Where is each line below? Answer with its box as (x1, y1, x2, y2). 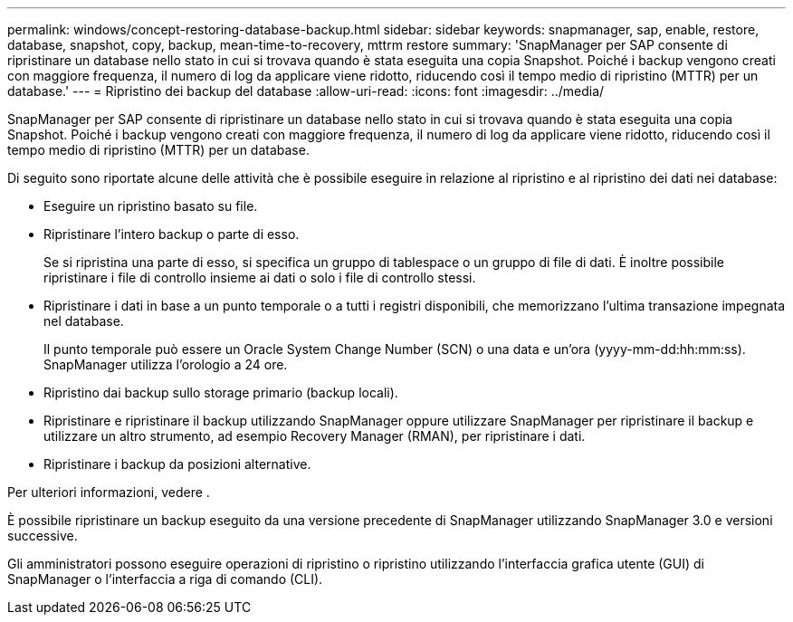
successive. (7, 528, 78, 543)
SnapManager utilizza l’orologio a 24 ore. (43, 357, 288, 372)
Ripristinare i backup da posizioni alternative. (43, 456, 311, 472)
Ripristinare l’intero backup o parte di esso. (43, 226, 300, 242)
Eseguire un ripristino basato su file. (43, 198, 258, 214)
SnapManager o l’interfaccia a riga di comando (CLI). (7, 571, 323, 587)
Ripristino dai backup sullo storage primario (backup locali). (43, 385, 398, 400)
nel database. (43, 313, 124, 329)
